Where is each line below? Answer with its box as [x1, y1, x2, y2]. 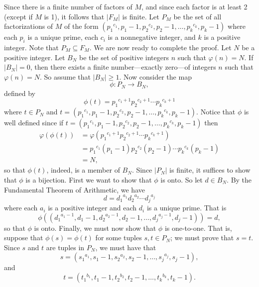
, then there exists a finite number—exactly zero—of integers [30, 62, 216, 72]
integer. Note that [4, 42, 59, 52]
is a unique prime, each [27, 32, 99, 42]
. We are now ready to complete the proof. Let [89, 42, 232, 52]
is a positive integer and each [48, 202, 137, 213]
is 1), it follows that [44, 11, 105, 21]
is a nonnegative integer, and [108, 32, 196, 42]
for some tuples [95, 232, 142, 243]
